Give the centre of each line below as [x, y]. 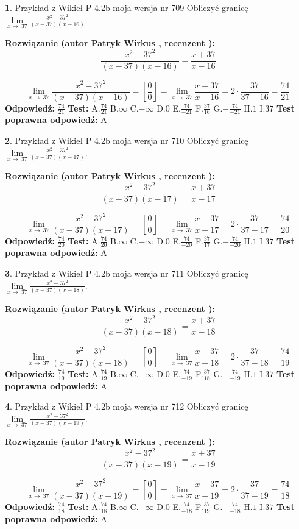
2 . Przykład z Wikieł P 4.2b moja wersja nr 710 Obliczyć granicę [127, 140]
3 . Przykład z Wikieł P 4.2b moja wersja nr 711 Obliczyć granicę [127, 273]
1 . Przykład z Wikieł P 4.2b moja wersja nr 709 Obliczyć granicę [127, 7]
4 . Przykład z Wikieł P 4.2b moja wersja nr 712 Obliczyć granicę [127, 406]
